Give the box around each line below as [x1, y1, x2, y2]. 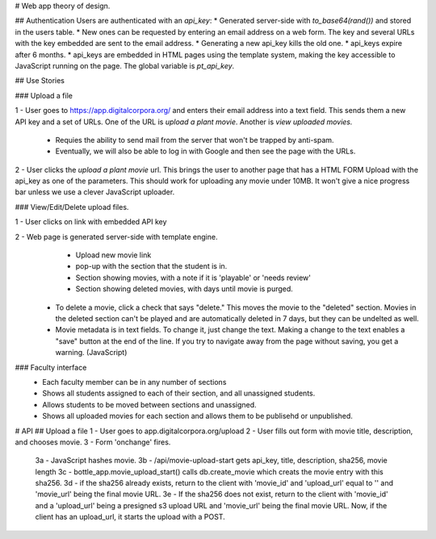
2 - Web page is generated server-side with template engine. [15, 232, 218, 241]
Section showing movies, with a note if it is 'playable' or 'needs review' [75, 273, 311, 282]
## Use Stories [15, 76, 65, 86]
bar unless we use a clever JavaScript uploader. [15, 187, 175, 197]
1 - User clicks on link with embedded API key [15, 217, 167, 227]
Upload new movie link [75, 250, 152, 260]
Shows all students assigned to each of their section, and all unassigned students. [42, 388, 316, 399]
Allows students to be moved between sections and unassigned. [42, 399, 258, 409]
